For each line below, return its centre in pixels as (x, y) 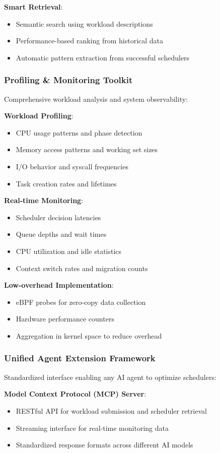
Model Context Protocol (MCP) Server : (75, 394)
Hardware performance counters (65, 319)
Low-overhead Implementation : (59, 285)
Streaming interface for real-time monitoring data (92, 428)
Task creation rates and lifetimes (66, 183)
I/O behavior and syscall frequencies (72, 166)
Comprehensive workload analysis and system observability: (96, 99)
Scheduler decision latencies (58, 217)
